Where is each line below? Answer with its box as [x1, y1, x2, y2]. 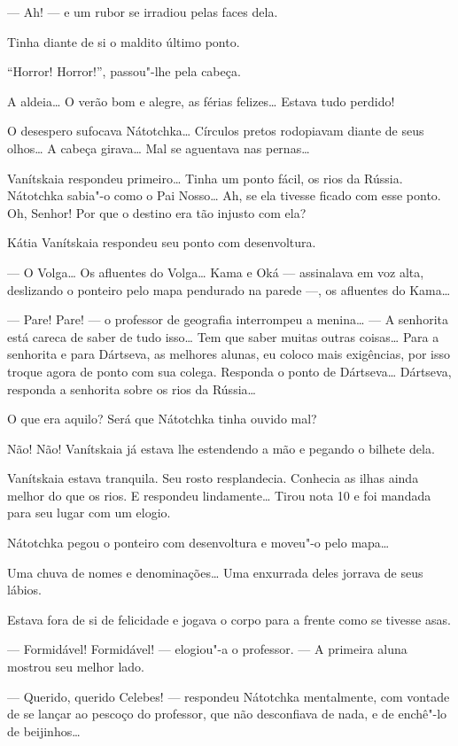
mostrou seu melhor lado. [7, 657, 145, 676]
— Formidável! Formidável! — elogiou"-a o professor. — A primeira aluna [7, 640, 408, 658]
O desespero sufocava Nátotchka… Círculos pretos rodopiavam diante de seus [7, 121, 424, 140]
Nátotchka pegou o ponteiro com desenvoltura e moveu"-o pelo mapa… [7, 533, 390, 552]
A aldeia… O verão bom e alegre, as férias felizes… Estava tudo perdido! [7, 91, 395, 110]
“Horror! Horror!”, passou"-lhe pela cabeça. [7, 62, 241, 81]
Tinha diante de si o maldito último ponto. [7, 32, 240, 51]
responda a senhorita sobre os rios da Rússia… [7, 379, 256, 398]
